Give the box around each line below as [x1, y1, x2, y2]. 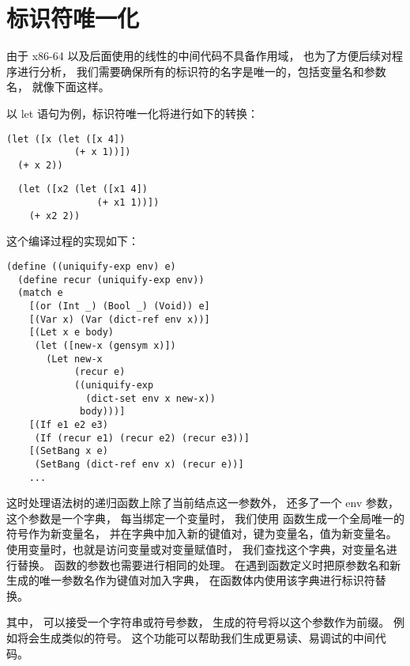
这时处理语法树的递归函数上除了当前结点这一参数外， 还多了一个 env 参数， [6, 494, 399, 511]
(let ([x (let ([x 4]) [6, 133, 126, 145]
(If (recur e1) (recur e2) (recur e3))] [34, 432, 250, 444]
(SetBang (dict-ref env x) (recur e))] [34, 458, 244, 470]
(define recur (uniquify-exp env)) [17, 274, 205, 286]
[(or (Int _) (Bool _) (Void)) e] [28, 301, 210, 312]
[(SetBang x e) [28, 445, 108, 457]
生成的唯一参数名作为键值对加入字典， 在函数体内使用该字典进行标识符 [6, 572, 375, 588]
